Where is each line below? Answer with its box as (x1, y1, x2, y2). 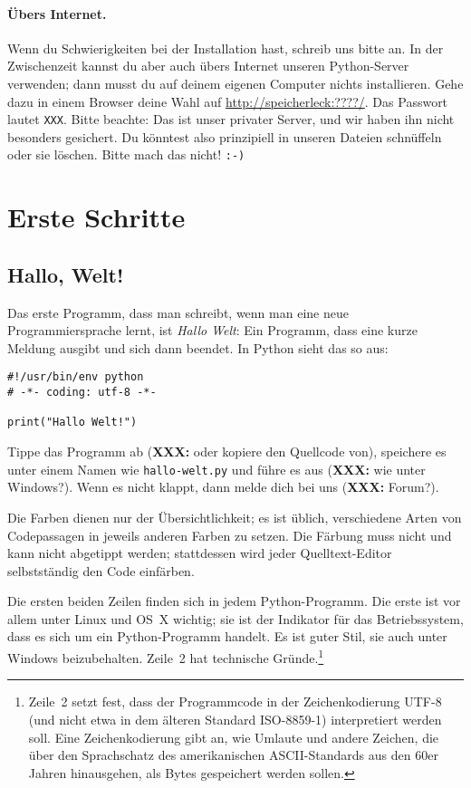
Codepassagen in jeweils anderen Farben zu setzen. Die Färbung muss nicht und (7, 525, 452, 544)
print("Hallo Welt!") (7, 416, 138, 429)
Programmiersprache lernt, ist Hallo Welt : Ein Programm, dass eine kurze (7, 321, 418, 340)
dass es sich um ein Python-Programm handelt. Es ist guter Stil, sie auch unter (7, 627, 447, 646)
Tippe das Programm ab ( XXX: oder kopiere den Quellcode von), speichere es (7, 442, 447, 461)
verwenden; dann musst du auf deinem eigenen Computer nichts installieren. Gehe (7, 73, 464, 92)
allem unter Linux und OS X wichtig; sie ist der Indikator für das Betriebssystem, (7, 609, 464, 628)
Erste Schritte (7, 198, 186, 235)
